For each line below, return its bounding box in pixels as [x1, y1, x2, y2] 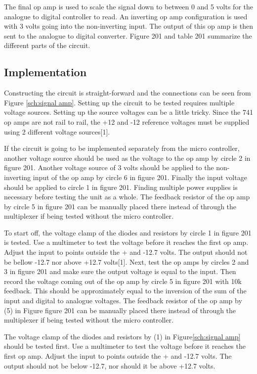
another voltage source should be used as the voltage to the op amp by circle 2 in [4, 152, 251, 163]
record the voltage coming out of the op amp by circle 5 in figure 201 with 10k [4, 276, 242, 286]
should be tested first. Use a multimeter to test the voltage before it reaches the [4, 341, 246, 351]
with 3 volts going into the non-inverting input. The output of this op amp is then [4, 21, 253, 31]
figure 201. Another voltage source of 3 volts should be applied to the [4, 162, 214, 173]
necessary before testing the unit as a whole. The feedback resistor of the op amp [4, 191, 250, 202]
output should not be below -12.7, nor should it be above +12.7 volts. [4, 360, 215, 371]
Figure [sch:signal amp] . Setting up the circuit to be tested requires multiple [4, 97, 235, 107]
